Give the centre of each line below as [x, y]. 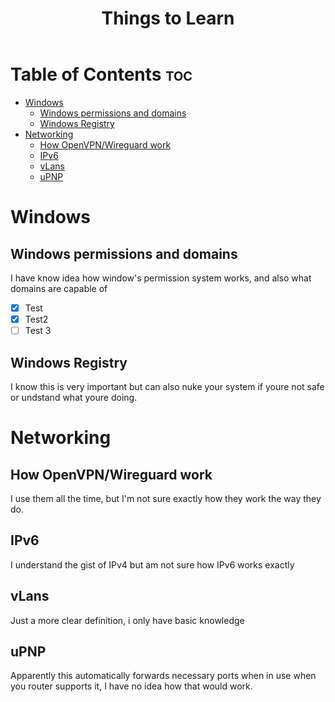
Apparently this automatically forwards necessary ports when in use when [163, 676]
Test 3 [38, 331]
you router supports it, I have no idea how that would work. [131, 686]
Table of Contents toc [101, 74]
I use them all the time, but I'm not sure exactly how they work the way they [166, 498]
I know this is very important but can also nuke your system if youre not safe [167, 386]
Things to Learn [168, 18]
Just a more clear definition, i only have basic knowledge [127, 620]
